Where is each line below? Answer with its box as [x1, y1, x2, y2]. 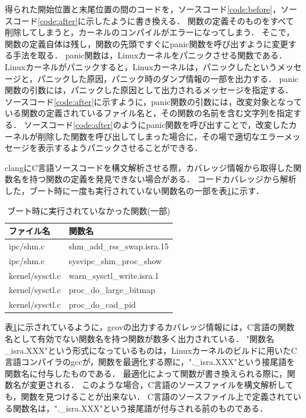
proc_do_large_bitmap [68, 284, 156, 296]
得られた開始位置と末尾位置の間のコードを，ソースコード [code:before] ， [5, 3, 281, 15]
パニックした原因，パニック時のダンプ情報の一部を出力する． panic [37, 72, 299, 84]
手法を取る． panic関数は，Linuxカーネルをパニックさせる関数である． [12, 49, 287, 61]
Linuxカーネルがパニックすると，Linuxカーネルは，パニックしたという [5, 60, 277, 73]
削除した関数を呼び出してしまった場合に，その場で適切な [37, 130, 260, 142]
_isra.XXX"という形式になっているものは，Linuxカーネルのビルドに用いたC [5, 344, 297, 356]
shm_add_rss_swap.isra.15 [68, 239, 169, 252]
